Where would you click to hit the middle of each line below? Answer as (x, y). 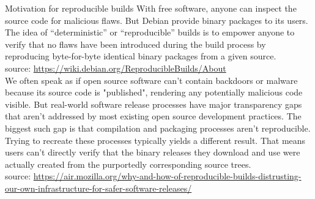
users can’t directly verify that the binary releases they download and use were (153, 152)
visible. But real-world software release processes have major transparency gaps (154, 104)
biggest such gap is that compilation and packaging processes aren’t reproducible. (158, 128)
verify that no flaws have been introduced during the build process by (135, 44)
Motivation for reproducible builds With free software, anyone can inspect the (151, 8)
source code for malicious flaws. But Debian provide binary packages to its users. (157, 20)
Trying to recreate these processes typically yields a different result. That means (155, 140)
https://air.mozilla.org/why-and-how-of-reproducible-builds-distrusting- (167, 176)
